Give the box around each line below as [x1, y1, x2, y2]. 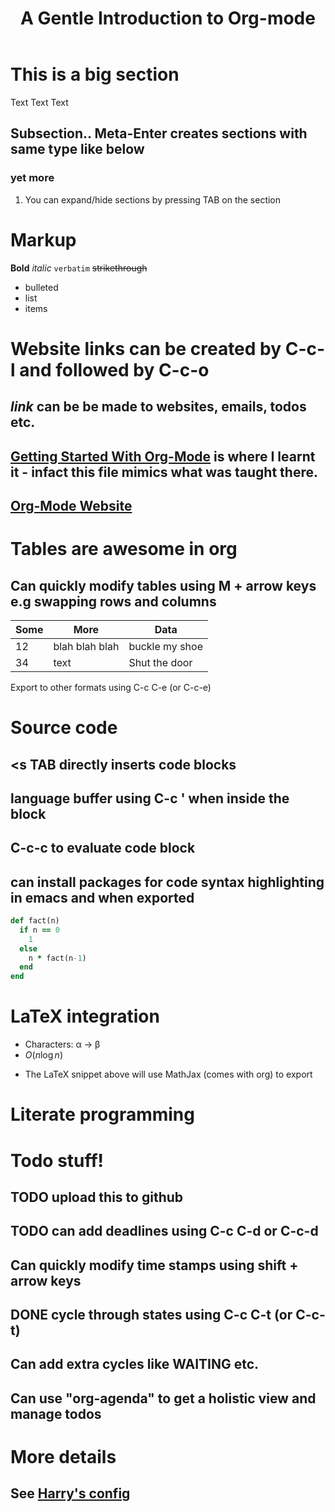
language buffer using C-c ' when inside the [10, 790, 290, 807]
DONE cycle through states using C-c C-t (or [10, 1307, 293, 1324]
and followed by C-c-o [19, 358, 210, 381]
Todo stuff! [10, 1149, 105, 1172]
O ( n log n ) [24, 1049, 63, 1061]
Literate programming [10, 1103, 195, 1126]
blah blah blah [53, 639, 120, 653]
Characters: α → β [24, 1038, 101, 1051]
